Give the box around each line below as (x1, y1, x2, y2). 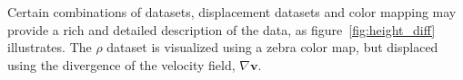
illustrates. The (7, 38, 92, 57)
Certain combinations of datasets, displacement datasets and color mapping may (7, 3, 457, 21)
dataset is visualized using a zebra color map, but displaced (106, 38, 438, 57)
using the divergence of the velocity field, (7, 55, 236, 74)
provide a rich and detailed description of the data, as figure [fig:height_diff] (7, 20, 436, 39)
